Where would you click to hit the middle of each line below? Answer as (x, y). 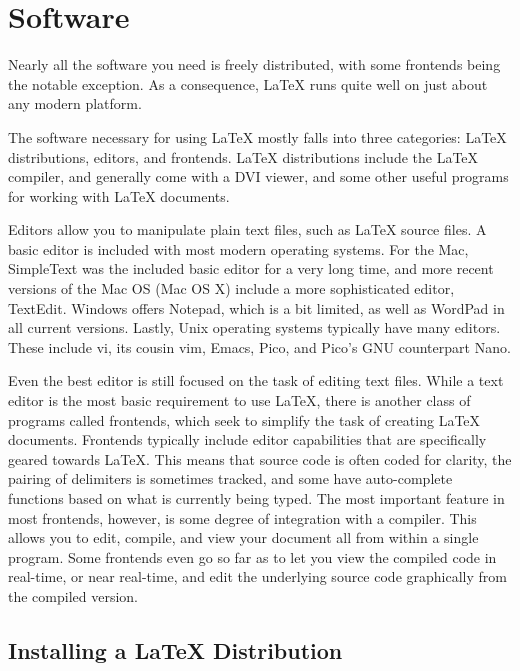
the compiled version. (73, 595)
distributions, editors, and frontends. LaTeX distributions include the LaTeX (243, 156)
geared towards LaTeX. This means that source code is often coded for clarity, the (260, 458)
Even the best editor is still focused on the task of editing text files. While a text (256, 380)
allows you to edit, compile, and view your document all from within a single (243, 537)
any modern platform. (75, 103)
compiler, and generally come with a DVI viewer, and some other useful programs (258, 176)
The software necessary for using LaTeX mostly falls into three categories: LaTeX (257, 136)
